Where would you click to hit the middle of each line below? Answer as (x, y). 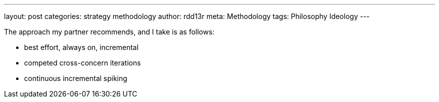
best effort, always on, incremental (81, 47)
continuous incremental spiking (76, 78)
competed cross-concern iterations (82, 63)
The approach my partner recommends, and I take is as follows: (109, 32)
